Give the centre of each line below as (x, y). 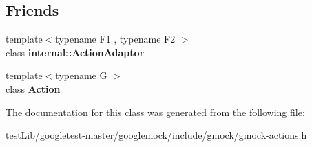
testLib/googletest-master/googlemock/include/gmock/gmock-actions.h (156, 135)
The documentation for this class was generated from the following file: (155, 112)
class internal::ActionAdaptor (75, 52)
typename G (81, 75)
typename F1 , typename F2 (115, 39)
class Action (33, 88)
